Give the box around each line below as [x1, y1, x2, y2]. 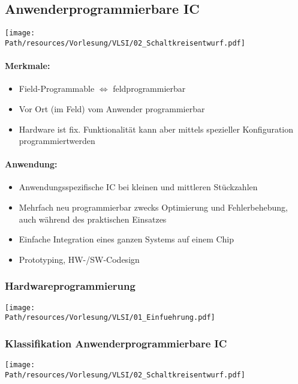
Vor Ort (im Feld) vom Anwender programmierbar [19, 102, 205, 115]
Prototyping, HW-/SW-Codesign [19, 253, 140, 265]
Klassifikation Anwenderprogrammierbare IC [5, 335, 227, 350]
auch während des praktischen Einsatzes [19, 212, 167, 225]
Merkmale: [5, 59, 50, 72]
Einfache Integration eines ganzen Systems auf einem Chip [19, 233, 234, 245]
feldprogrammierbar [113, 82, 186, 95]
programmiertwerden [19, 134, 95, 147]
